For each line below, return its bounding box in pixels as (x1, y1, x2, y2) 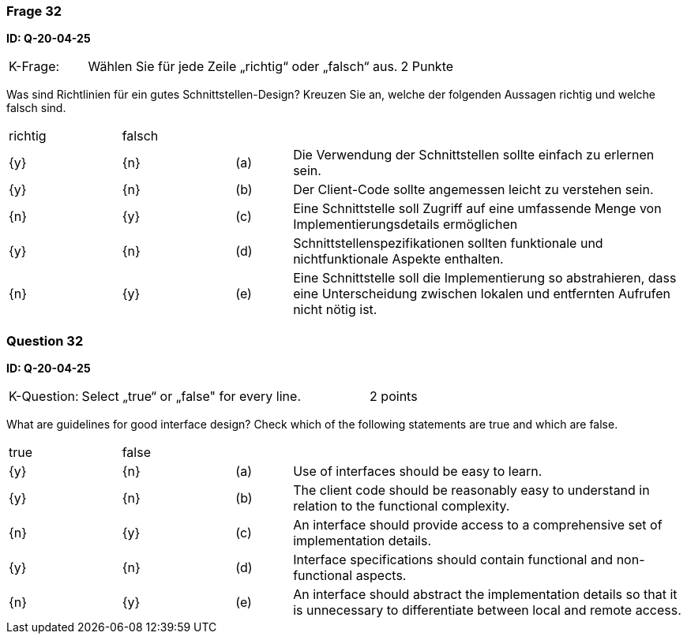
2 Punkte (400, 58, 454, 75)
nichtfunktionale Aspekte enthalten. (293, 251, 504, 268)
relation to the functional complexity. (293, 498, 510, 515)
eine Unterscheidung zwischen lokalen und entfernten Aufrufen (293, 286, 671, 302)
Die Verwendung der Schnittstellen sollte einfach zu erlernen (293, 147, 655, 163)
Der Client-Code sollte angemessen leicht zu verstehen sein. (293, 182, 654, 198)
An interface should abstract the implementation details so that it (293, 586, 678, 603)
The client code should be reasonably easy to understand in (293, 482, 650, 499)
